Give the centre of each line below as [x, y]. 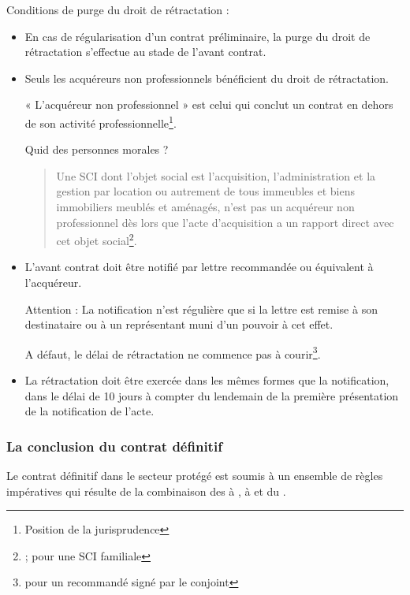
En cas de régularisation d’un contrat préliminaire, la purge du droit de [198, 36]
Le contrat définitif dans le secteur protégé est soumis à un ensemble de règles [195, 476]
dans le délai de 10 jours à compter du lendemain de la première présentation [212, 395]
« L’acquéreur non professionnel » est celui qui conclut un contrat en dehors [209, 104]
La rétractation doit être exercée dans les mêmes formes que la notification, [207, 380]
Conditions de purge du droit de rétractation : [118, 9]
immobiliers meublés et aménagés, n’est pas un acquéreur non [205, 206]
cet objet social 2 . [97, 239]
